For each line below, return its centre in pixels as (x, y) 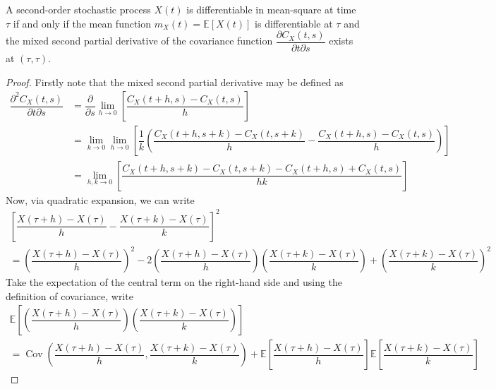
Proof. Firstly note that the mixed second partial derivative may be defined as (175, 82)
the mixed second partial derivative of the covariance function (139, 41)
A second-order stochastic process (78, 9)
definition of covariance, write (69, 295)
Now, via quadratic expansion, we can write (100, 199)
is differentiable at (294, 23)
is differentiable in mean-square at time (271, 9)
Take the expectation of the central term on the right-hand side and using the (174, 282)
